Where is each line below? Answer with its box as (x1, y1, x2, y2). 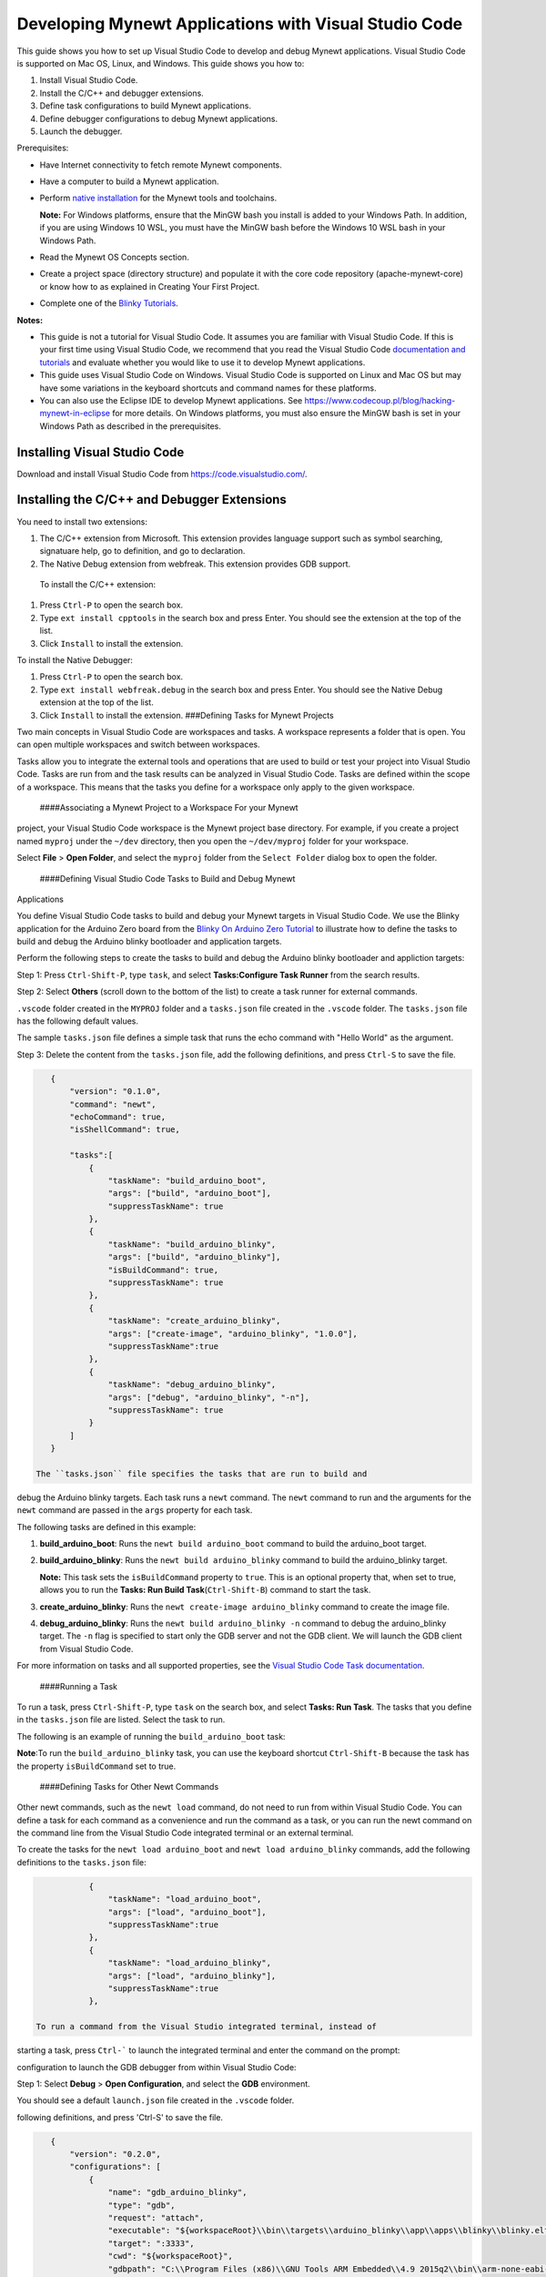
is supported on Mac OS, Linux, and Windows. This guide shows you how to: (16, 57, 305, 68)
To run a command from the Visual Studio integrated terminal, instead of (35, 2022, 378, 2032)
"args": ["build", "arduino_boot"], (107, 1189, 272, 1199)
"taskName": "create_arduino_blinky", (107, 1316, 281, 1326)
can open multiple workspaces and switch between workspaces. (16, 739, 261, 750)
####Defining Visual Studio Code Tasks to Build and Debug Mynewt (39, 873, 296, 883)
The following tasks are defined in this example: (16, 1521, 197, 1532)
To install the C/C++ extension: (39, 579, 157, 590)
